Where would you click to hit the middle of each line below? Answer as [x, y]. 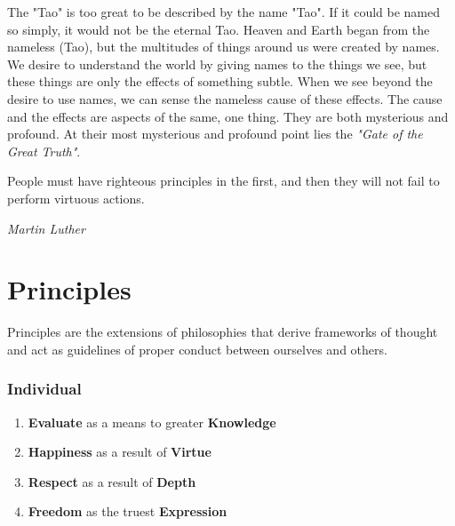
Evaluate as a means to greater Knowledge [152, 422]
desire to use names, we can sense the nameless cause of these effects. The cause [225, 98]
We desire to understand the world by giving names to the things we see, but [217, 64]
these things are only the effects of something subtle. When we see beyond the [220, 81]
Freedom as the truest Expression [128, 511]
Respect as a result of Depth [112, 481]
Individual [44, 389]
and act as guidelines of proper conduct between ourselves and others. [197, 349]
